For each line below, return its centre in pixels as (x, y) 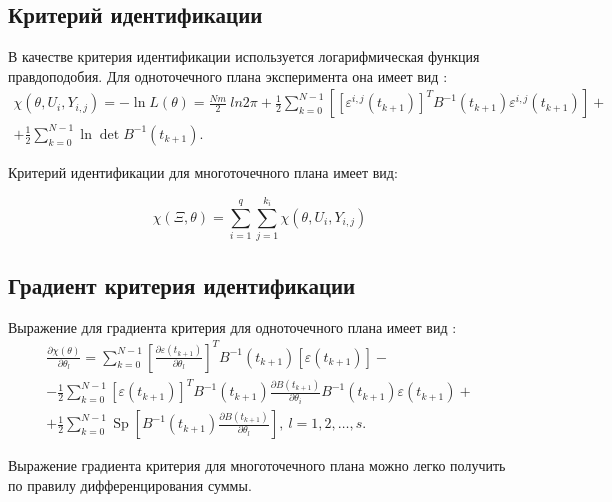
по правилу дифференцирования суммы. (130, 484)
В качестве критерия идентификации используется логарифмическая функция (244, 56)
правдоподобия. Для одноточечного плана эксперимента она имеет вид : (228, 75)
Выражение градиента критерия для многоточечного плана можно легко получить (257, 465)
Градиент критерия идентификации (182, 284)
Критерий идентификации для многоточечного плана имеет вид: (203, 171)
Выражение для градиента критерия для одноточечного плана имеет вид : (232, 326)
